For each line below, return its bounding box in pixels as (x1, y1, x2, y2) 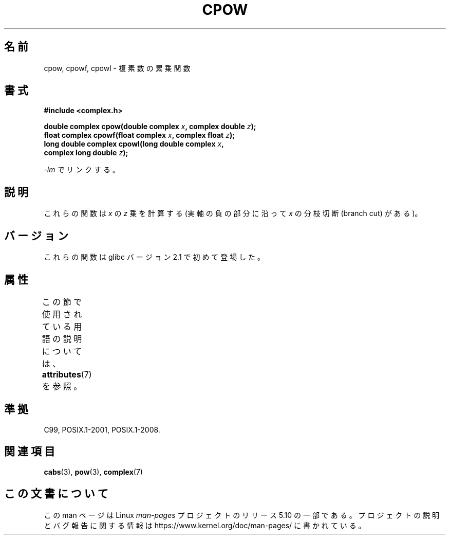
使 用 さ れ (42, 309, 82, 319)
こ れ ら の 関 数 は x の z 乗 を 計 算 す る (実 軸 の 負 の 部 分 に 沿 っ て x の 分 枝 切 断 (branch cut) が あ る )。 (44, 209, 422, 218)
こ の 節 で (42, 296, 82, 307)
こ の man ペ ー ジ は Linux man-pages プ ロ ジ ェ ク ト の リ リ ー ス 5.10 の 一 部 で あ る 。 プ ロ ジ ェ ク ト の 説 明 (44, 510, 440, 519)
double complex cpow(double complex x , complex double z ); (44, 122, 256, 131)
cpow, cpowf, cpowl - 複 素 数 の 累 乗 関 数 (44, 63, 191, 73)
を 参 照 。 (42, 381, 82, 391)
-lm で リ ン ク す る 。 (44, 165, 120, 174)
